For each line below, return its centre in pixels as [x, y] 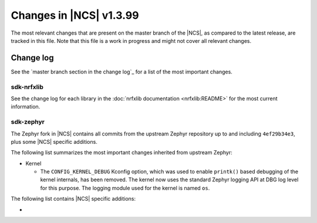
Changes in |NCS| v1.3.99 [75, 15]
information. [26, 107]
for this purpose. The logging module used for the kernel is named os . [125, 188]
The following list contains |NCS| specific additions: [73, 199]
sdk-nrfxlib [27, 87]
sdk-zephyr [28, 122]
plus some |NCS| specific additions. [54, 141]
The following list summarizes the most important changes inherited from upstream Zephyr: [122, 153]
